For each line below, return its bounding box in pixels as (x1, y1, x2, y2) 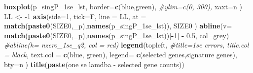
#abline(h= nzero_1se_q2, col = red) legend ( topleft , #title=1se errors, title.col (4, 40, 249, 50)
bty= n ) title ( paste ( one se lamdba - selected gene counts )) (4, 59, 184, 69)
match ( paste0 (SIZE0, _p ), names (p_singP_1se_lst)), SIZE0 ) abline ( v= (4, 21, 232, 31)
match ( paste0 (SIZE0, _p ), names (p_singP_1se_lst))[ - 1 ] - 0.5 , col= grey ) (4, 30, 229, 40)
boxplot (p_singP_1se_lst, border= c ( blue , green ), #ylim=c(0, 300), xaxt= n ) (4, 1, 242, 11)
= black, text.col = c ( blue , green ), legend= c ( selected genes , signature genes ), (4, 49, 237, 59)
